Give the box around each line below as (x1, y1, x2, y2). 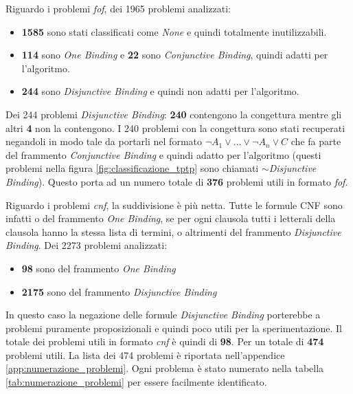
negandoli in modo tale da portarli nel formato (5, 134, 202, 149)
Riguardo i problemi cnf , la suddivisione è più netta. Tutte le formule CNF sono (5, 197, 343, 212)
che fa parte (291, 134, 341, 149)
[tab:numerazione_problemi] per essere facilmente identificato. (5, 375, 267, 389)
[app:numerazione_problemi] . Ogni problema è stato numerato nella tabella (5, 361, 324, 375)
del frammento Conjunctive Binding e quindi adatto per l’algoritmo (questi (5, 147, 321, 162)
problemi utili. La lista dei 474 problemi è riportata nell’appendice (5, 347, 285, 362)
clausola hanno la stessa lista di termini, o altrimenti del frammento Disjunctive (5, 224, 341, 239)
